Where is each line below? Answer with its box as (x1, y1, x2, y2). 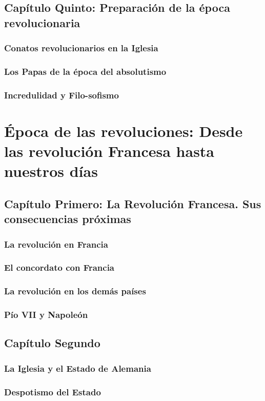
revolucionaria (4, 14, 80, 30)
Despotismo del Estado (4, 385, 101, 398)
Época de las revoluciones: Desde (4, 120, 243, 141)
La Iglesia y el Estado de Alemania (4, 362, 151, 374)
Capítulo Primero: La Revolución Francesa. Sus (4, 195, 261, 211)
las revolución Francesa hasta (4, 141, 215, 162)
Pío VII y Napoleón (4, 308, 88, 321)
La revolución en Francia (4, 237, 108, 250)
